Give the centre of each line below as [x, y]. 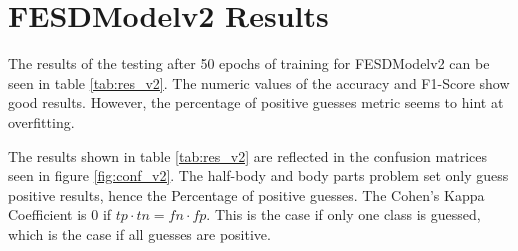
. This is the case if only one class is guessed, [343, 214]
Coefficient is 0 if [60, 214]
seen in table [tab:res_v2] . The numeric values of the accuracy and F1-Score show [259, 82]
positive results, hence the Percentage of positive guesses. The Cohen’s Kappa [246, 194]
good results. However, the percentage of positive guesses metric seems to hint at [256, 102]
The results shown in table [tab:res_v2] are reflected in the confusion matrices [247, 155]
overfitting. [41, 121]
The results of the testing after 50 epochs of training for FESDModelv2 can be [249, 63]
